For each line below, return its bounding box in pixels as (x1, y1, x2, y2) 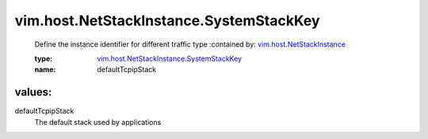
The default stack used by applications (34, 117, 162, 126)
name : (34, 65, 56, 74)
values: (14, 85, 52, 99)
